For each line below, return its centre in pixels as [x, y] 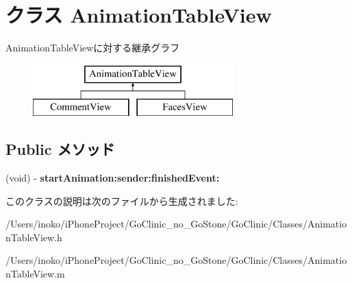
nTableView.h [34, 237]
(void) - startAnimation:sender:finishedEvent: [113, 178]
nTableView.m [35, 274]
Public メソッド [60, 149]
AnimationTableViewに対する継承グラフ [93, 48]
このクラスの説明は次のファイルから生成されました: [122, 200]
